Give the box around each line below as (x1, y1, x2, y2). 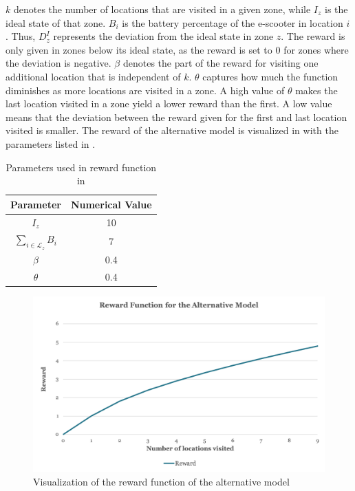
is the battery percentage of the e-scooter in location (122, 15, 343, 30)
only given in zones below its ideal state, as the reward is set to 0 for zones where (6, 42, 349, 56)
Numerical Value (70, 197, 152, 211)
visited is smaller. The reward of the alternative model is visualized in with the (6, 123, 338, 138)
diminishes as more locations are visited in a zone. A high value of (6, 83, 285, 97)
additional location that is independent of (6, 69, 181, 83)
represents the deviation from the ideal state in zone (53, 29, 274, 43)
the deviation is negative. (6, 56, 111, 70)
